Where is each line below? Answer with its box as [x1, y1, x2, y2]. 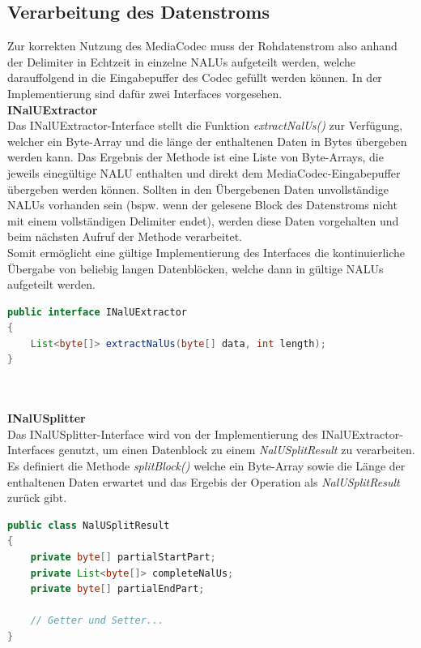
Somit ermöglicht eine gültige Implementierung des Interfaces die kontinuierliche [7, 243, 406, 260]
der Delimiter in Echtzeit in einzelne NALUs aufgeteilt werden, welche [7, 53, 356, 70]
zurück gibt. [7, 489, 67, 506]
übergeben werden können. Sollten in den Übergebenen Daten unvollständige [7, 180, 389, 197]
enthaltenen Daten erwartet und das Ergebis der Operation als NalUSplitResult [7, 473, 400, 490]
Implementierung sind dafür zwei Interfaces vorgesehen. [7, 84, 283, 101]
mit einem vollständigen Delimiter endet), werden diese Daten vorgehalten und [7, 212, 399, 229]
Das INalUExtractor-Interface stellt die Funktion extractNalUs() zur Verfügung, [7, 117, 403, 134]
